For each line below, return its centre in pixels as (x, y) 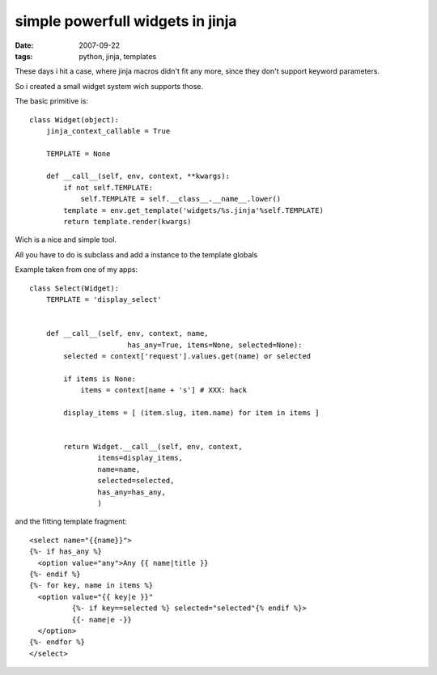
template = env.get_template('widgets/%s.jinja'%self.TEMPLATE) (193, 210)
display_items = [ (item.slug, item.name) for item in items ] (191, 412)
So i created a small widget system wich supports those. (109, 86)
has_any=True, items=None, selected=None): (214, 345)
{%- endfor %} (57, 642)
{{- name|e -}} (102, 620)
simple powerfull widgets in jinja (126, 21)
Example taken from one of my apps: (76, 270)
